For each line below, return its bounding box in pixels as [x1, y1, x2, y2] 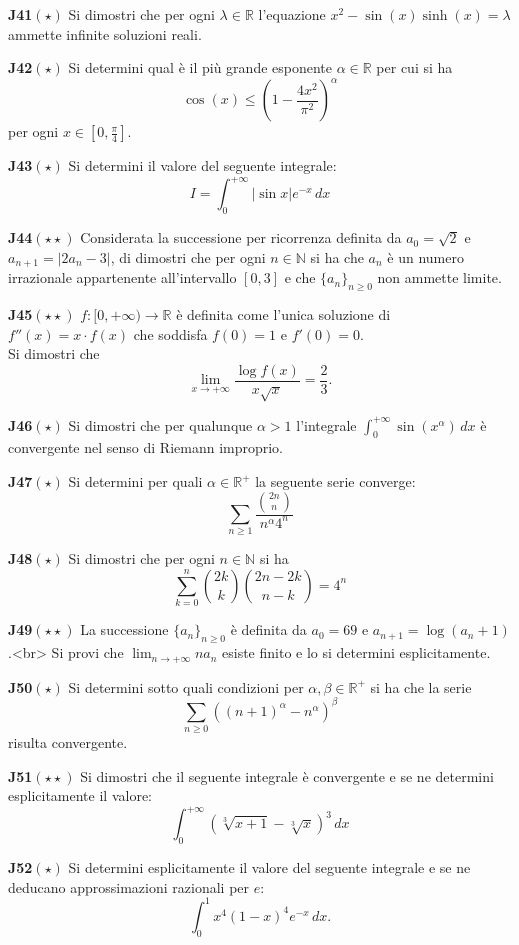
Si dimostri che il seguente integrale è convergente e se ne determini [80, 765, 494, 786]
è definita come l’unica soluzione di [176, 304, 391, 325]
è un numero [387, 246, 464, 267]
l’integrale [296, 414, 357, 435]
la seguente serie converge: [255, 471, 416, 492]
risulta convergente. [8, 731, 128, 752]
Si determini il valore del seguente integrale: [68, 155, 337, 176]
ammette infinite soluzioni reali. [8, 23, 202, 44]
